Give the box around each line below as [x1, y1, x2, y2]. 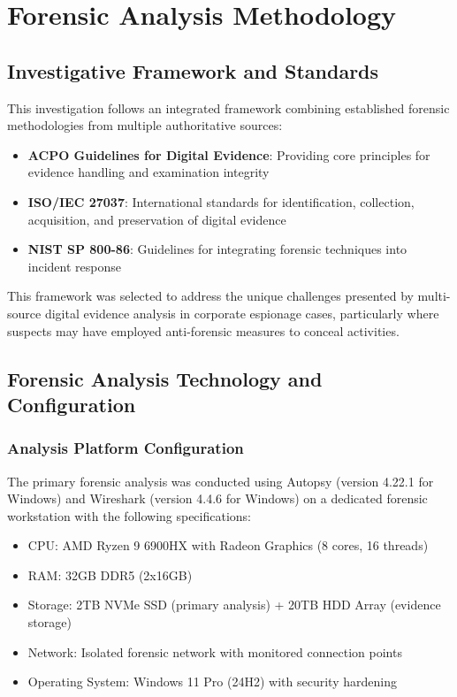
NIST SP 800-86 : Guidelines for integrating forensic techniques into [27, 240, 407, 258]
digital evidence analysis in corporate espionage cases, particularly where [44, 303, 439, 322]
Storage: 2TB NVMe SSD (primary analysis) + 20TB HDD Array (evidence [27, 595, 441, 614]
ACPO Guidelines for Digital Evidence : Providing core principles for [27, 145, 430, 164]
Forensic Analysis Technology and [7, 364, 323, 392]
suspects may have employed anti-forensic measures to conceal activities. [7, 321, 400, 340]
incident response [27, 257, 121, 275]
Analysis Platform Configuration [7, 437, 244, 459]
